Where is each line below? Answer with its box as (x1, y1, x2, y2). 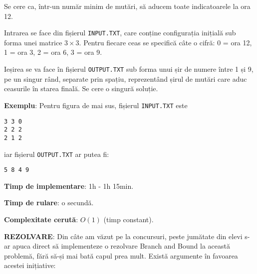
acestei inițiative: (4, 260, 56, 271)
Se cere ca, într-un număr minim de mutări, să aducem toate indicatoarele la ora (4, 1, 251, 11)
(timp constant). (103, 214, 154, 224)
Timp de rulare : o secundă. (4, 197, 94, 208)
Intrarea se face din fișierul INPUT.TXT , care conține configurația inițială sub (4, 27, 236, 38)
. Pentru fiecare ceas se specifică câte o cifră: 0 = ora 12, (79, 37, 252, 47)
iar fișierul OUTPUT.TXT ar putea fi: (4, 148, 109, 159)
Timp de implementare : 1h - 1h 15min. (4, 180, 134, 191)
